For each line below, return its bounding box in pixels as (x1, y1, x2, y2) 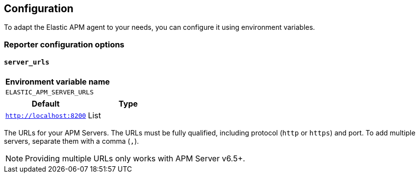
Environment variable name (5, 77, 110, 87)
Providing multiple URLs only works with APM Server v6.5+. (25, 154, 246, 164)
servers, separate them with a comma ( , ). (4, 137, 139, 146)
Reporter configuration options (4, 39, 124, 49)
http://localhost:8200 (5, 111, 86, 119)
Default (31, 99, 60, 109)
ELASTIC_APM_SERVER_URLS (5, 88, 94, 96)
